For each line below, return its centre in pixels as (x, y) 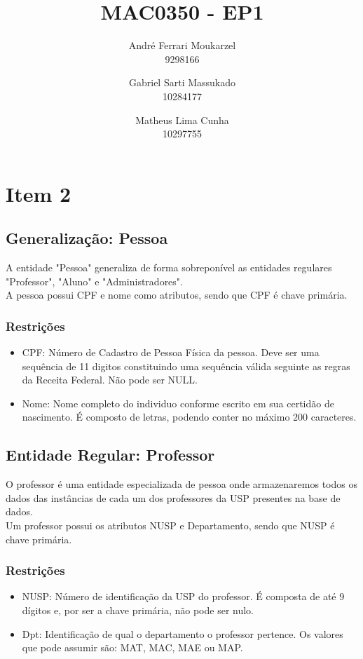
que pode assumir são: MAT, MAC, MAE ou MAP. (132, 647)
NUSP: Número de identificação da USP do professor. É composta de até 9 (183, 596)
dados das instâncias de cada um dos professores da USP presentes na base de (173, 497)
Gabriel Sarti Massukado (182, 82)
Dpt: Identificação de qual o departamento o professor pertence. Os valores (183, 633)
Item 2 (39, 193)
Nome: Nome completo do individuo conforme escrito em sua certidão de (178, 403)
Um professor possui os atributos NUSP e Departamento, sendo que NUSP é (170, 525)
